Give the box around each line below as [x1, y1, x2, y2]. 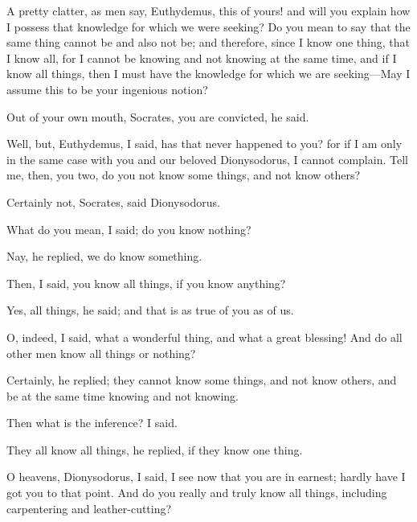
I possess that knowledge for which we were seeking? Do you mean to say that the [6, 18, 411, 35]
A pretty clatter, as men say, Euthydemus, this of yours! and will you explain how [6, 2, 411, 18]
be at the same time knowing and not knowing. [6, 387, 239, 404]
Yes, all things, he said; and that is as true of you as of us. [6, 302, 294, 319]
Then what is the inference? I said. [6, 414, 178, 431]
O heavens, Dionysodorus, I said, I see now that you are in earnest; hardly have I [6, 468, 406, 485]
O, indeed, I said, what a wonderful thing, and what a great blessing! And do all [6, 328, 403, 345]
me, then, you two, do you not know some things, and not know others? [6, 166, 361, 183]
